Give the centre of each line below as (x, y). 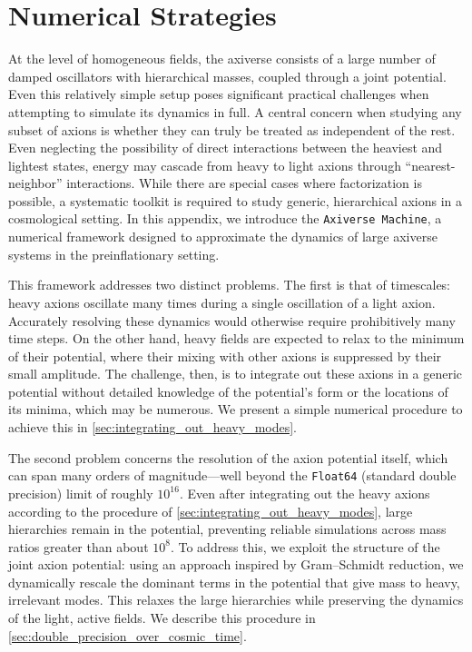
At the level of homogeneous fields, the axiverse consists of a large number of (222, 59)
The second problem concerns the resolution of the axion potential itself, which (228, 457)
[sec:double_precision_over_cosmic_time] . (128, 635)
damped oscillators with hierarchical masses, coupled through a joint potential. (227, 76)
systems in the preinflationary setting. (114, 254)
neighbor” (35, 183)
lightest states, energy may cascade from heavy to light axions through (205, 165)
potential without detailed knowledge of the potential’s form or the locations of (228, 391)
